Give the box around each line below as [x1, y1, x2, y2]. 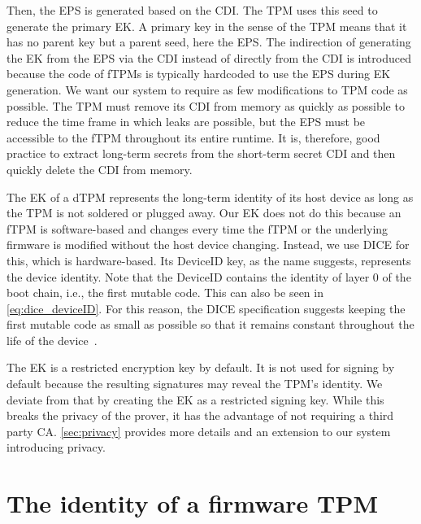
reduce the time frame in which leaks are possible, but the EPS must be [7, 113, 366, 130]
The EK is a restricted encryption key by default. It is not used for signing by [7, 359, 395, 376]
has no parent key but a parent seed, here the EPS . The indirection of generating [7, 33, 411, 50]
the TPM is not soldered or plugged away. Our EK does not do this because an [7, 204, 401, 221]
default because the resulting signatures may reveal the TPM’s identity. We [7, 375, 383, 392]
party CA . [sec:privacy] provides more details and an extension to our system [7, 422, 391, 439]
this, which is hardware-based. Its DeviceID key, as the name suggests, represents [7, 251, 411, 269]
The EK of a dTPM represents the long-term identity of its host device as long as [7, 188, 414, 205]
